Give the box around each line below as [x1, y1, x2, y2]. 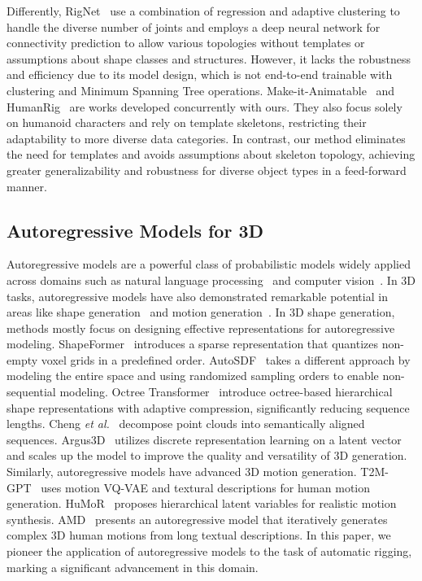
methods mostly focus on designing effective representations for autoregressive [7, 319, 395, 336]
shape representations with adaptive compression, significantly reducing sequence [7, 399, 410, 416]
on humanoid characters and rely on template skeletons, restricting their [7, 114, 367, 131]
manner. [7, 177, 47, 194]
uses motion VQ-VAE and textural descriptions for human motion [41, 478, 370, 496]
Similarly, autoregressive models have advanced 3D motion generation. [7, 463, 357, 480]
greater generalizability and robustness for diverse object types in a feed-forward [7, 161, 407, 178]
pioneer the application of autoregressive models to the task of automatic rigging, [7, 543, 412, 560]
